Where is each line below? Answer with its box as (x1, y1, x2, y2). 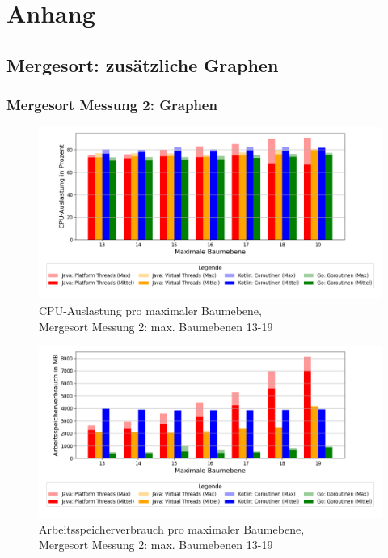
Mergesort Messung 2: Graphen (6, 95, 217, 115)
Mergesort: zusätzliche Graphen (6, 52, 279, 77)
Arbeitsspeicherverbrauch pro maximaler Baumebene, (39, 520, 305, 537)
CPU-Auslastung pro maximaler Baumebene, (39, 301, 262, 318)
